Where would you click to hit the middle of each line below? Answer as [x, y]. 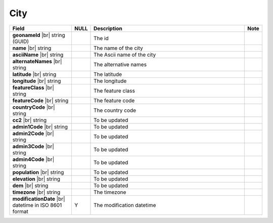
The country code [115, 110]
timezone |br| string [36, 192]
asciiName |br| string [38, 55]
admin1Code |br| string [40, 126]
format [20, 211]
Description [108, 28]
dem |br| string [30, 186]
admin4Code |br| [33, 159]
